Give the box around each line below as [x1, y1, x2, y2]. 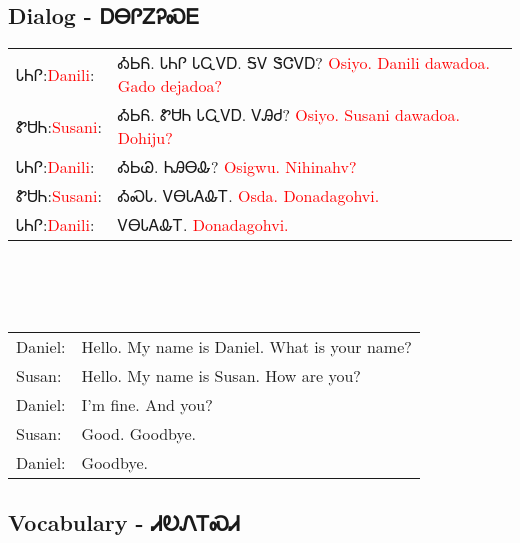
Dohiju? [117, 126, 173, 150]
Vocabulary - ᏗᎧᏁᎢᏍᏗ [8, 507, 240, 538]
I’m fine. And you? [81, 392, 213, 416]
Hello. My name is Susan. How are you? [81, 363, 361, 387]
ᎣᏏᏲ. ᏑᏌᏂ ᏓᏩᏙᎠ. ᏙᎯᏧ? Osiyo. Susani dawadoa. [117, 103, 460, 127]
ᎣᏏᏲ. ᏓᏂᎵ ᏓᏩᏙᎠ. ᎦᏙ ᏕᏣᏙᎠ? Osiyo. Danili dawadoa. [117, 51, 490, 75]
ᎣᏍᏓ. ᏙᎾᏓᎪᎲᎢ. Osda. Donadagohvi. [117, 184, 380, 208]
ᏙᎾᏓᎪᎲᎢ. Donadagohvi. [117, 213, 289, 237]
